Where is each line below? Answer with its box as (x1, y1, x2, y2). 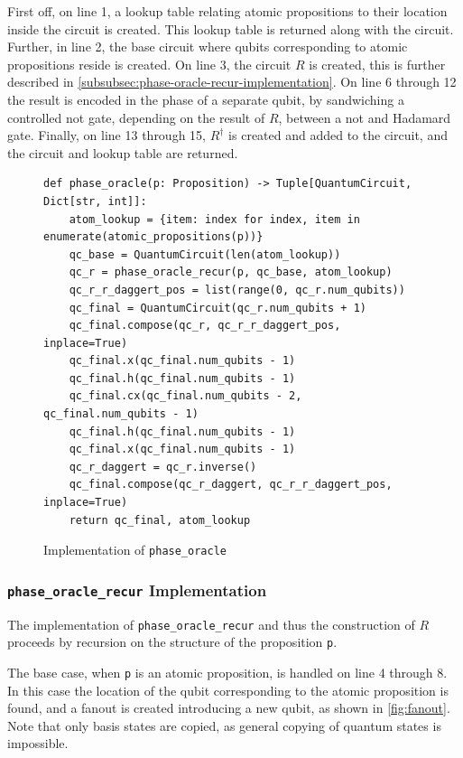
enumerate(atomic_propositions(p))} (43, 230, 264, 244)
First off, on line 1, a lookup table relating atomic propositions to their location (7, 2, 448, 20)
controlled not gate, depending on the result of (7, 108, 265, 126)
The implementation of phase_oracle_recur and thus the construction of (7, 614, 415, 633)
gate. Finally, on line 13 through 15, (7, 126, 206, 145)
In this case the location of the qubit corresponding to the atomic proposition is (7, 680, 449, 699)
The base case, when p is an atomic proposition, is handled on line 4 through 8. (7, 662, 448, 681)
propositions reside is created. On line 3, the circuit (7, 54, 292, 73)
